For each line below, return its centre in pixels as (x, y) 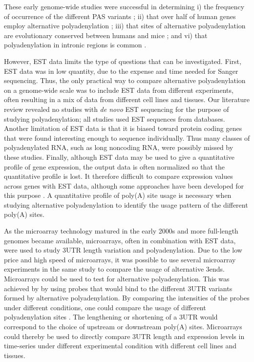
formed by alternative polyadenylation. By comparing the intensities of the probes (127, 298)
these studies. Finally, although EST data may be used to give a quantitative (119, 157)
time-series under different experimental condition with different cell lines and (120, 346)
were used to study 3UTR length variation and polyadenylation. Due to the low (123, 250)
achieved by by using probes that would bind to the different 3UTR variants (118, 288)
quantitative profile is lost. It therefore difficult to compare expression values (118, 176)
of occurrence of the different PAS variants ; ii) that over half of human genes (120, 16)
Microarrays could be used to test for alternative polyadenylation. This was (117, 279)
